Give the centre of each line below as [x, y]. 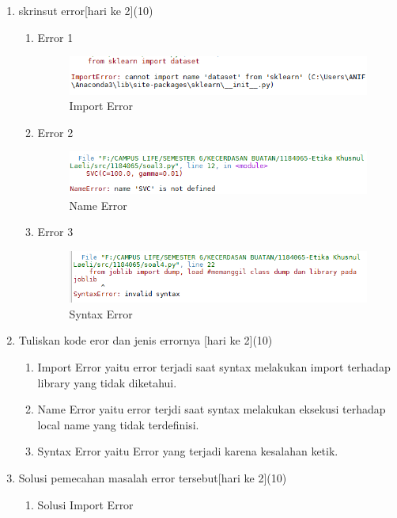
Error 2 [55, 132]
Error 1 [55, 37]
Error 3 [55, 232]
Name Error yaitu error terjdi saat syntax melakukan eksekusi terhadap [212, 409]
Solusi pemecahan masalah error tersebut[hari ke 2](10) [153, 477]
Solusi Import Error [85, 504]
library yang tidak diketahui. [107, 382]
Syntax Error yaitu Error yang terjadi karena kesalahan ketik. [188, 451]
